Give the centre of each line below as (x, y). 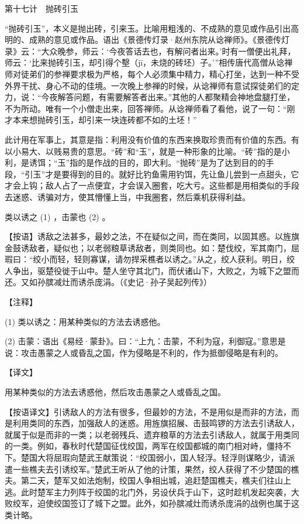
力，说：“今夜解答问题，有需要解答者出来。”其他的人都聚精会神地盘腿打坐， (150, 97)
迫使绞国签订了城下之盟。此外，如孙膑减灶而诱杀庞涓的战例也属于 (164, 503)
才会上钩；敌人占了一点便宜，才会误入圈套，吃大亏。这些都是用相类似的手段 (152, 185)
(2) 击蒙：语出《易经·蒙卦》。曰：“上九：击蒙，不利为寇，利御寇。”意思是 (145, 341)
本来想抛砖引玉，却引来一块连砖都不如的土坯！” (105, 120)
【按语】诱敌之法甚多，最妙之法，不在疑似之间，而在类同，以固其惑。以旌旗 (152, 236)
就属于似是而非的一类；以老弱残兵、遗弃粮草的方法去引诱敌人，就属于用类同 (152, 434)
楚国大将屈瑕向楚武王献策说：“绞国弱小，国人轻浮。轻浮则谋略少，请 (154, 457)
